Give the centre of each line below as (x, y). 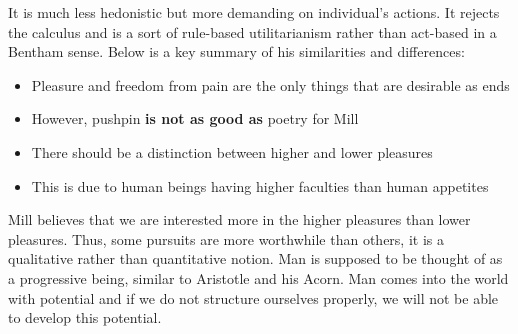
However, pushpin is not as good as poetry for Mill (195, 118)
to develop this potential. (85, 317)
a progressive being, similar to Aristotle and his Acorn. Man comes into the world (258, 277)
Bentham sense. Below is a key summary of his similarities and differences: (236, 51)
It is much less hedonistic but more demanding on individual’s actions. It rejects (254, 12)
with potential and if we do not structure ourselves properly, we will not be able (253, 297)
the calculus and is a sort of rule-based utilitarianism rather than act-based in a (252, 31)
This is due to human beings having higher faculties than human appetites (260, 185)
